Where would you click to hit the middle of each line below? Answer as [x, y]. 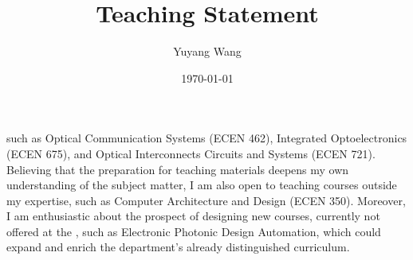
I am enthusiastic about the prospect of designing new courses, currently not [193, 216]
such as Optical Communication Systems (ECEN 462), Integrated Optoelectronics [207, 138]
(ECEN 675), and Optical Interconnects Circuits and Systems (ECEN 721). [191, 153]
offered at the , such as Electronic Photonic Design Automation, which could [194, 231]
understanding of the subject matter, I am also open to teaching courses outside [202, 185]
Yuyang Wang [207, 51]
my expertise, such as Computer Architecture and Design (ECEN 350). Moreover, [206, 200]
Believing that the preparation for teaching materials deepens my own [178, 169]
